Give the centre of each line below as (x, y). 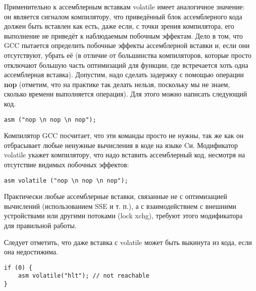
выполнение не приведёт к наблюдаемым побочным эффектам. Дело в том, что (124, 35)
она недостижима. (31, 252)
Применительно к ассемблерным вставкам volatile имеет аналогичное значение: (124, 6)
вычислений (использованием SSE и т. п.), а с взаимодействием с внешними (120, 206)
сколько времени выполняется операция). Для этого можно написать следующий (126, 94)
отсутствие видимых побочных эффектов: (67, 164)
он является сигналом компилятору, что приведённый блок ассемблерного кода (123, 16)
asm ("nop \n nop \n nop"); (50, 120)
